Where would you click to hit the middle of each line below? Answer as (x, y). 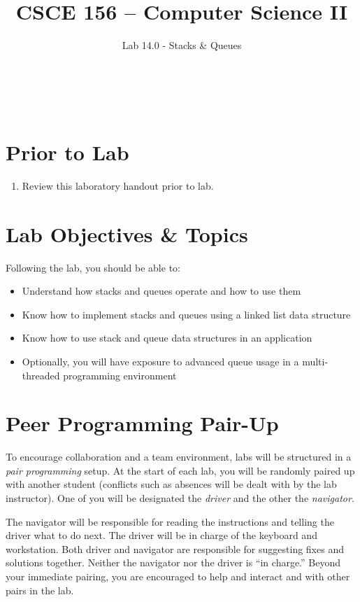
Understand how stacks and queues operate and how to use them (161, 291)
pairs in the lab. (40, 590)
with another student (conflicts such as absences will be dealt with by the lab (171, 484)
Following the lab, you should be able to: (93, 267)
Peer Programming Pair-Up (142, 423)
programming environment (120, 375)
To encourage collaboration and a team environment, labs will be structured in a (179, 457)
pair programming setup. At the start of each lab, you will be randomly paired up (180, 470)
